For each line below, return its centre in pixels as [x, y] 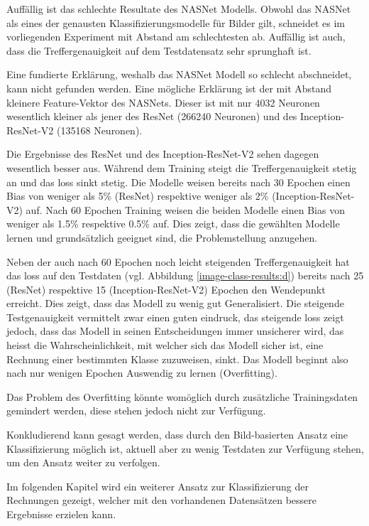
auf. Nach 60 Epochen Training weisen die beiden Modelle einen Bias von [185, 209]
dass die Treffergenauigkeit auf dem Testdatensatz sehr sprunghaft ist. [159, 50]
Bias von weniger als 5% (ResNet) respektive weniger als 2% [138, 196]
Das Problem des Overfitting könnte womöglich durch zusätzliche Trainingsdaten [182, 396]
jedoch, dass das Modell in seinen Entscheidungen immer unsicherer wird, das [175, 331]
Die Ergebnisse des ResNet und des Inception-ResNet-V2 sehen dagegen [163, 154]
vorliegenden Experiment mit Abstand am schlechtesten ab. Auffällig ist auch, [176, 37]
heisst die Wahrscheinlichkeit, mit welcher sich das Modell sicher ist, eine [165, 345]
